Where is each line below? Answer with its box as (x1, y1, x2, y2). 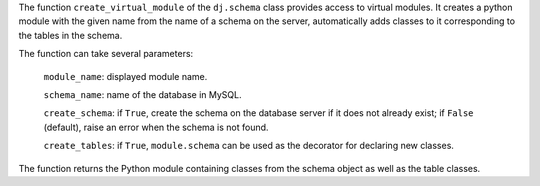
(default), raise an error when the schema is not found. (43, 121, 269, 133)
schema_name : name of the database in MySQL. (43, 88, 242, 100)
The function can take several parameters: (18, 48, 194, 60)
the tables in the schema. (18, 29, 123, 41)
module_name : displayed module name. (43, 70, 208, 82)
